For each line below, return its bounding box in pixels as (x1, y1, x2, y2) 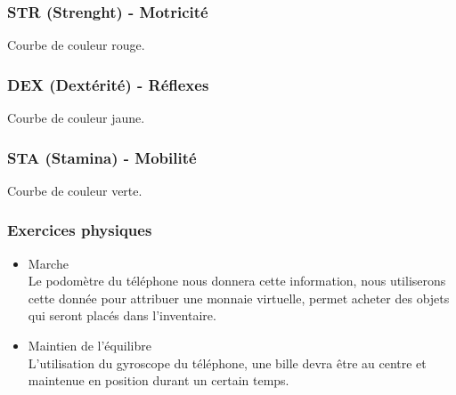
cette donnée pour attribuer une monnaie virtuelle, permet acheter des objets (28, 288, 450, 307)
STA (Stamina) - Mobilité (7, 146, 197, 168)
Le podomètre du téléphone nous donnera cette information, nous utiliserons (28, 271, 446, 290)
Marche (28, 254, 69, 272)
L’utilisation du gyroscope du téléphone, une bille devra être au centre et (28, 353, 427, 372)
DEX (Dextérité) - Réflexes (7, 73, 209, 95)
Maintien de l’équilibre (28, 336, 151, 355)
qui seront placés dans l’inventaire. (28, 306, 216, 325)
